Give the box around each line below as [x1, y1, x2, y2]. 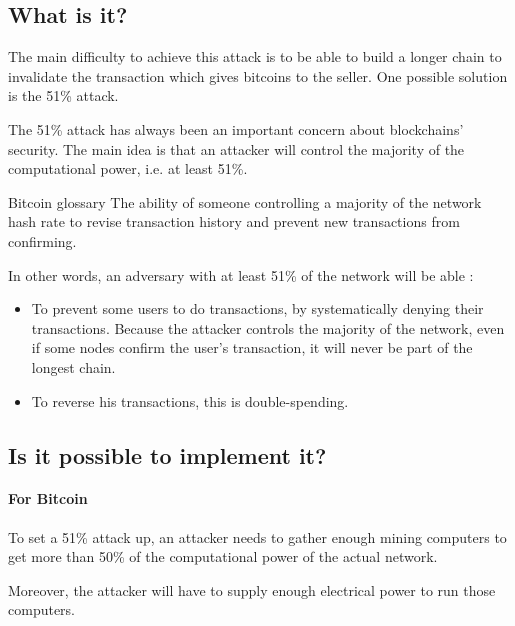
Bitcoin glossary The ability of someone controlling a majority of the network [8, 191, 482, 212]
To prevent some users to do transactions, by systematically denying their [31, 298, 484, 319]
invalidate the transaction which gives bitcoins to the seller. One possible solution [8, 65, 508, 86]
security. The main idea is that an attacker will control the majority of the [8, 138, 465, 159]
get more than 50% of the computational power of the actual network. [8, 546, 438, 567]
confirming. [8, 230, 77, 251]
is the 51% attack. [8, 85, 119, 106]
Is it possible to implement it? [8, 439, 327, 470]
